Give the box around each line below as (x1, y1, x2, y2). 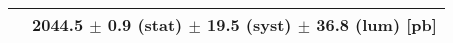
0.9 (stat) (107, 13, 183, 36)
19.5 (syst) (206, 13, 292, 36)
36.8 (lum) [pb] (316, 13, 437, 36)
